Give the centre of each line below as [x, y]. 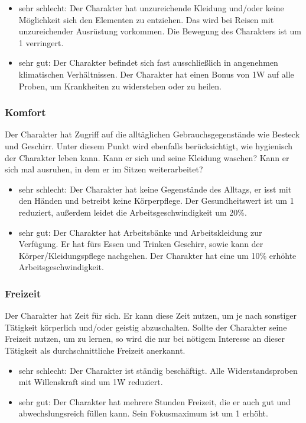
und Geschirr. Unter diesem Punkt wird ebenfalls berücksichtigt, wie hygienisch [149, 145]
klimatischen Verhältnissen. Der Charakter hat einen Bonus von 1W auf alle [156, 74]
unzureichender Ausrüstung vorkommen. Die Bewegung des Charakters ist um [160, 31]
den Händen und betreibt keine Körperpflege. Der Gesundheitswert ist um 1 [156, 201]
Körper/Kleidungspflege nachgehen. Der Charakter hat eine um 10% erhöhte [157, 255]
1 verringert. [41, 42]
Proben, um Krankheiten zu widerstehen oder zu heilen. [120, 86]
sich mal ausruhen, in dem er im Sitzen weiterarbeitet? [104, 169]
